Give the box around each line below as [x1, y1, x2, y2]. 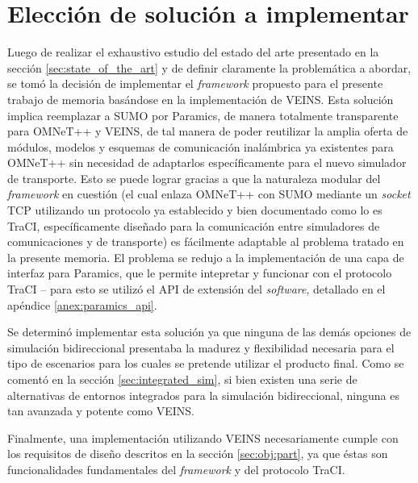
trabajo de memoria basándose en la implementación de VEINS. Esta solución [7, 90, 394, 107]
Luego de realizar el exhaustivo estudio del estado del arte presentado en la [7, 44, 379, 60]
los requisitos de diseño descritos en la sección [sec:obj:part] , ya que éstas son [7, 445, 388, 462]
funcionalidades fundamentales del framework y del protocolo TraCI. [7, 460, 345, 477]
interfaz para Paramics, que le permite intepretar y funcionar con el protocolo [7, 264, 392, 281]
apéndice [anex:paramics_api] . [7, 296, 157, 313]
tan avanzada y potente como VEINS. [7, 402, 194, 419]
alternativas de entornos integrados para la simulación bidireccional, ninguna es [7, 386, 399, 403]
